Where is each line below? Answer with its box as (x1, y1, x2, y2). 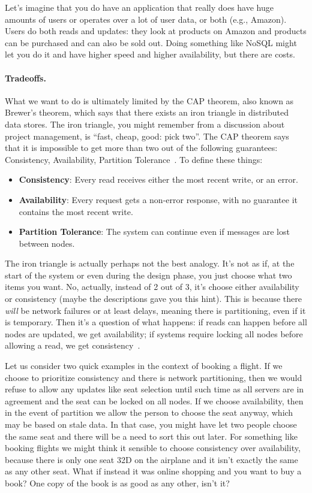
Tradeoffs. (5, 71, 46, 84)
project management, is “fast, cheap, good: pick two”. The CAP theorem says (5, 129, 289, 142)
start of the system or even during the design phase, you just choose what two (5, 268, 292, 281)
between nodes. (19, 237, 75, 249)
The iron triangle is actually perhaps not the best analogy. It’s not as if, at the (5, 257, 295, 270)
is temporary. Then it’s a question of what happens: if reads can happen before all (5, 316, 307, 328)
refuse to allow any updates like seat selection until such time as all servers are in (5, 383, 304, 395)
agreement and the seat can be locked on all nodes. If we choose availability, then (5, 394, 304, 407)
